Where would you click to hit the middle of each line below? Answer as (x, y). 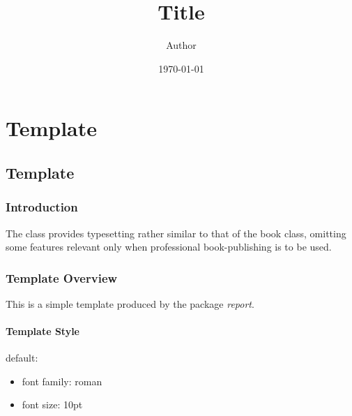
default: (22, 358)
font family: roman (62, 381)
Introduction (42, 207)
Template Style (43, 331)
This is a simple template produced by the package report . (130, 303)
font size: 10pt (52, 404)
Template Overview (62, 277)
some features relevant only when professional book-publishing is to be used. (169, 247)
